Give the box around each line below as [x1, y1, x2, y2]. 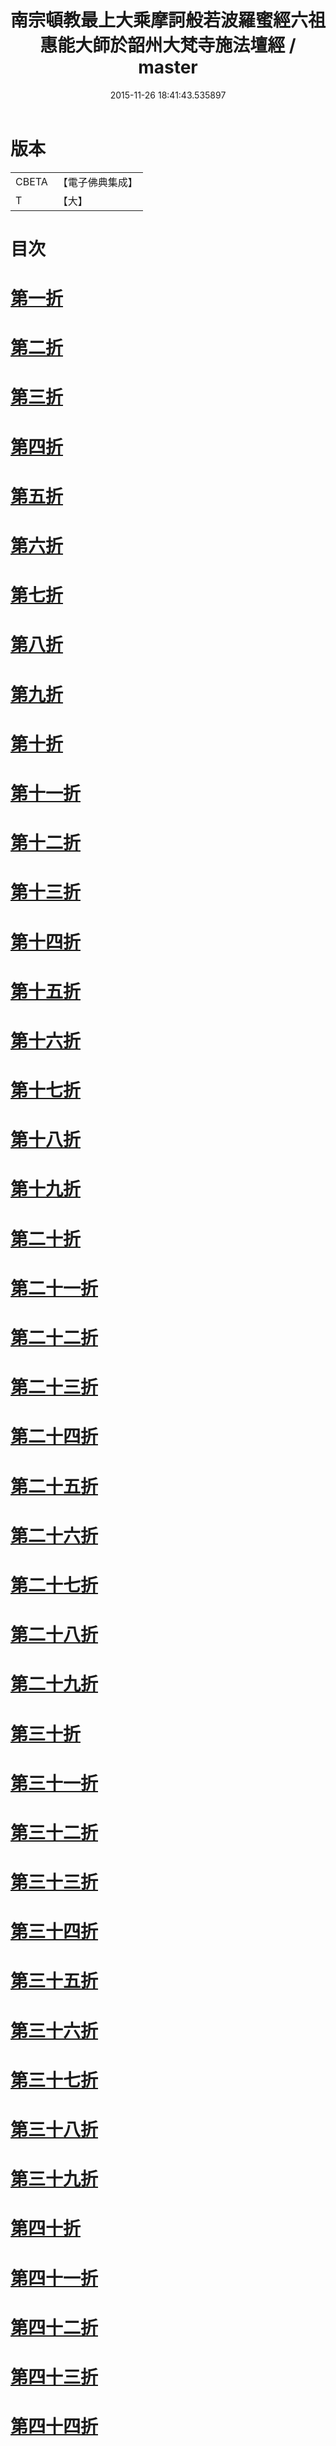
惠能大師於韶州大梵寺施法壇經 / [39, 34, 297, 57]
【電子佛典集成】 [57, 175, 138, 189]
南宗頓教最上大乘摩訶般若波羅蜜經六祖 [10, 9, 327, 32]
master [138, 56, 198, 79]
